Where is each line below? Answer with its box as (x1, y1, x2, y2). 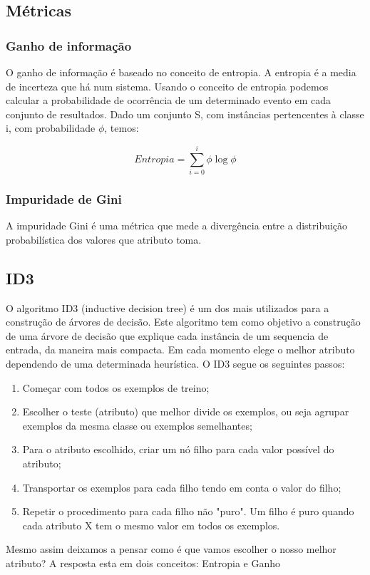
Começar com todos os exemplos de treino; (22, 380, 210, 395)
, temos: (104, 120, 139, 135)
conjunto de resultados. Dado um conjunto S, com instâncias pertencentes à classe (6, 106, 364, 121)
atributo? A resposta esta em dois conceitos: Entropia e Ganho (6, 556, 280, 571)
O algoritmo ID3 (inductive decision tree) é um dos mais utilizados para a (6, 300, 329, 315)
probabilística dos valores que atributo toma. (6, 232, 202, 247)
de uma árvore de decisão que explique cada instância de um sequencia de (6, 328, 329, 343)
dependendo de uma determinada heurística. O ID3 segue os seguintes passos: (6, 356, 345, 371)
